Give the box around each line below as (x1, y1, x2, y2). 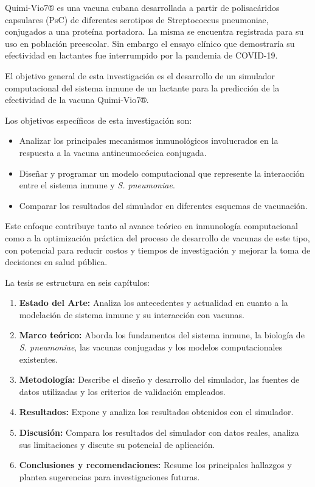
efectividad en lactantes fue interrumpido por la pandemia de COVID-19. (5, 49, 278, 62)
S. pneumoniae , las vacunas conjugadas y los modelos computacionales (19, 341, 283, 354)
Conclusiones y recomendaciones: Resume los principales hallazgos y (19, 458, 292, 471)
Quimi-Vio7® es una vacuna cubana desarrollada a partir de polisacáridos (5, 1, 280, 13)
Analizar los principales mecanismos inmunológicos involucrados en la (19, 134, 279, 147)
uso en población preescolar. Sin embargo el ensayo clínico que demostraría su (5, 37, 295, 49)
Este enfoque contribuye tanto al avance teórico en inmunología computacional (5, 219, 298, 232)
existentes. (19, 352, 58, 365)
